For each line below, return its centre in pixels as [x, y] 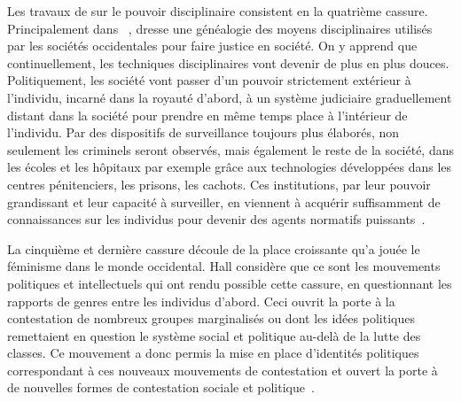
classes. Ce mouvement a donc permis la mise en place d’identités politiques [213, 353]
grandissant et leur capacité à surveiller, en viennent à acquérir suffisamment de [224, 201]
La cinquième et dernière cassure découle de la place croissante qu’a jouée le [214, 248]
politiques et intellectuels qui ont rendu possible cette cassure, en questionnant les [230, 283]
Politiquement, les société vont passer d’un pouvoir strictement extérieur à [209, 80]
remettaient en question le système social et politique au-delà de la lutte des [214, 335]
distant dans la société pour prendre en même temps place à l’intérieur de [207, 115]
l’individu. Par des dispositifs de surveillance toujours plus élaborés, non [203, 132]
